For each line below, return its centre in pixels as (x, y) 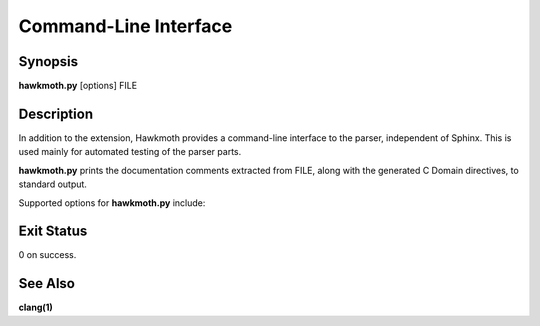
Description (56, 113)
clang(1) (36, 307)
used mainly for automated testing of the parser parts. (130, 152)
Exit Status (53, 231)
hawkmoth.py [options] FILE (78, 86)
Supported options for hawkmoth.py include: (112, 202)
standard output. (52, 184)
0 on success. (47, 255)
